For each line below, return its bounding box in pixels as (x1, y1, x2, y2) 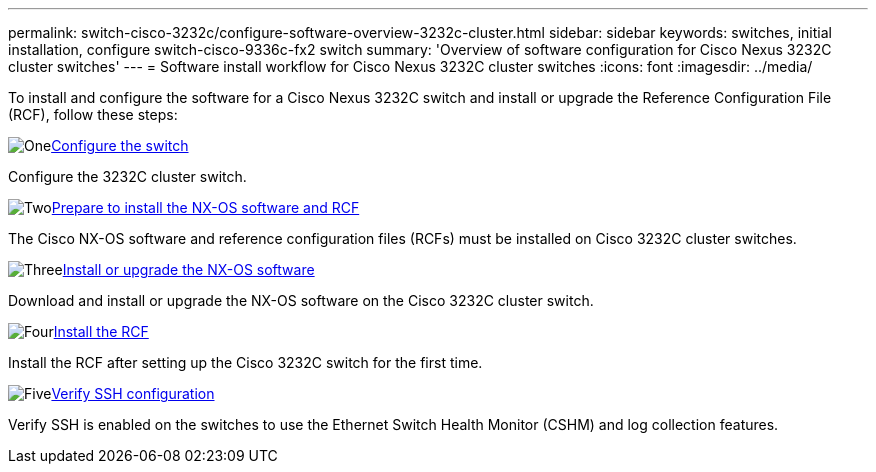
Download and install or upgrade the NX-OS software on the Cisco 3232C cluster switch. (8, 292, 594, 309)
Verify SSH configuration (51, 385, 215, 402)
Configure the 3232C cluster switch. (8, 168, 247, 185)
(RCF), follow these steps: (8, 106, 178, 123)
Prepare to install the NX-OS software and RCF (51, 199, 360, 216)
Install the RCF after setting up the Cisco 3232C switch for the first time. (8, 354, 483, 371)
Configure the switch (51, 137, 189, 154)
